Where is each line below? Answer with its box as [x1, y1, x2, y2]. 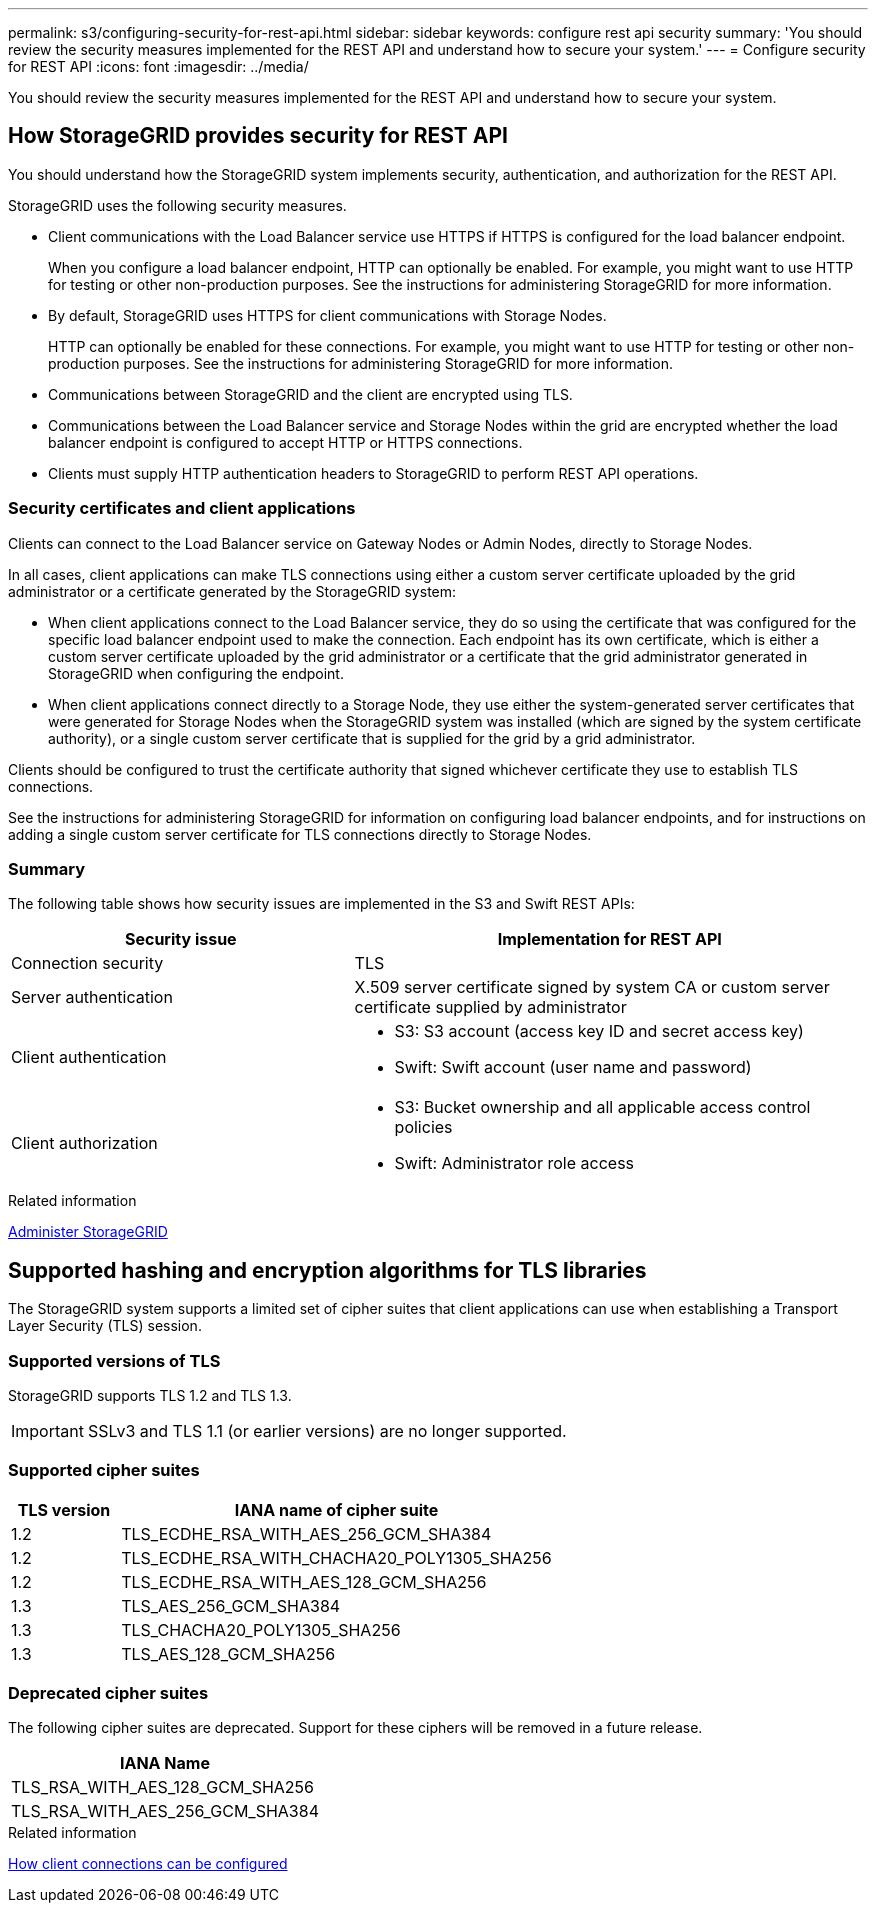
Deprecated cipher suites [8, 1683, 209, 1704]
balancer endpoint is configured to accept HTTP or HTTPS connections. [48, 433, 523, 451]
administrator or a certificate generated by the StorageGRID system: [8, 582, 457, 600]
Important [11, 1420, 84, 1441]
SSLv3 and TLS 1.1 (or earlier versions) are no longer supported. [87, 1420, 567, 1441]
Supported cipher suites [8, 1460, 200, 1481]
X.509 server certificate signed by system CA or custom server [354, 977, 830, 998]
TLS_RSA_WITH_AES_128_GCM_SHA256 [11, 1777, 315, 1798]
